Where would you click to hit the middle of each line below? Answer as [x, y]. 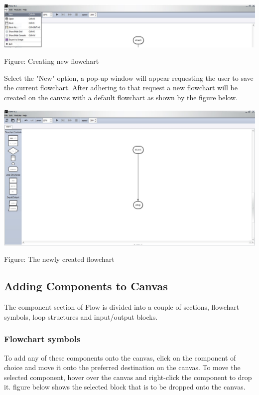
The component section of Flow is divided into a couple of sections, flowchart [122, 307]
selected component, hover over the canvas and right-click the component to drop [128, 377]
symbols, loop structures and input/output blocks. [81, 316]
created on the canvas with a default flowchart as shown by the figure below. [121, 97]
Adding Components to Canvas [86, 286]
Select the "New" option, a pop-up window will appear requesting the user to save [129, 78]
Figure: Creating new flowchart [52, 61]
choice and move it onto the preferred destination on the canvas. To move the [122, 367]
